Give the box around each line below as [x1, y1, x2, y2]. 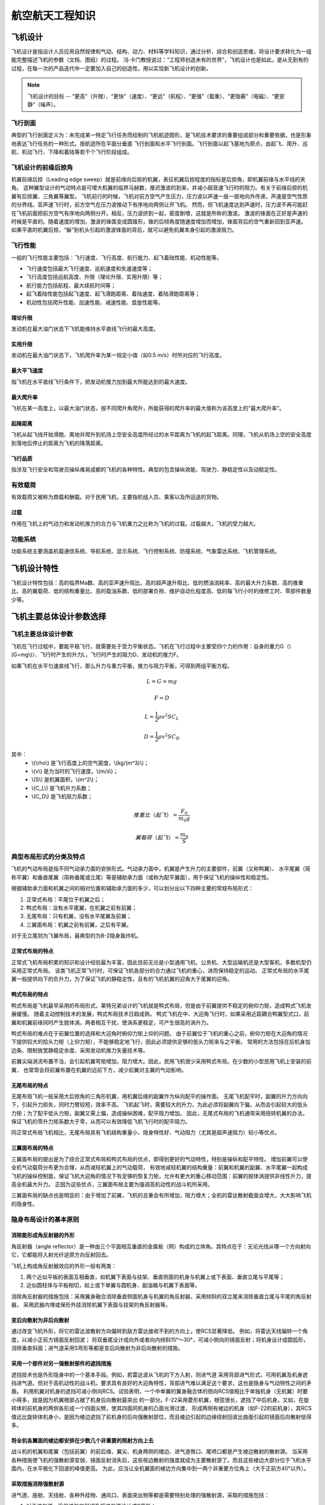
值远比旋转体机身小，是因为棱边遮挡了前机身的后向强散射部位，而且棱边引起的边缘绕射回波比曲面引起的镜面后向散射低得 [11, 1413, 312, 1420]
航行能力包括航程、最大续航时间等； [26, 282, 116, 289]
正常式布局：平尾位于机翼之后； [26, 896, 105, 903]
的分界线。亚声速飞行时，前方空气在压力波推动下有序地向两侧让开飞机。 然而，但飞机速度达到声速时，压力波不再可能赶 [11, 201, 308, 208]
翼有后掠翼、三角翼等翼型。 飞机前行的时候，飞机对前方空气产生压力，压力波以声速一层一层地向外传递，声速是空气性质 [11, 193, 308, 200]
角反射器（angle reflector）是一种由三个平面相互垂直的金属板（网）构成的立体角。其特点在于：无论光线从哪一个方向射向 [11, 1243, 311, 1250]
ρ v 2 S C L [158, 712, 179, 721]
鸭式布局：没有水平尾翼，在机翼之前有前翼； [26, 904, 137, 911]
